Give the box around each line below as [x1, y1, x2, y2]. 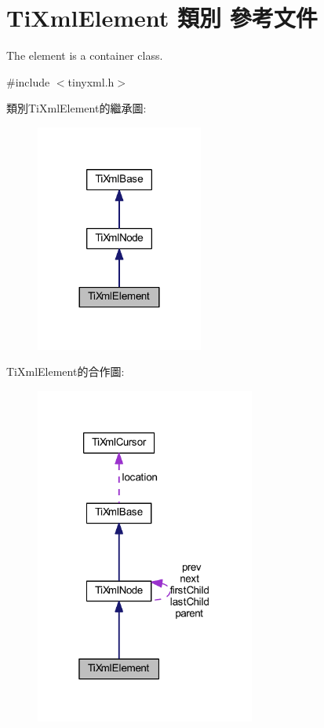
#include [6, 73, 50, 90]
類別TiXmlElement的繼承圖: [6, 100, 147, 116]
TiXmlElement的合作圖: [6, 363, 125, 380]
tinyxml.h [67, 73, 115, 90]
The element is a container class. [6, 47, 163, 64]
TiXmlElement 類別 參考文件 [6, 2, 318, 34]
